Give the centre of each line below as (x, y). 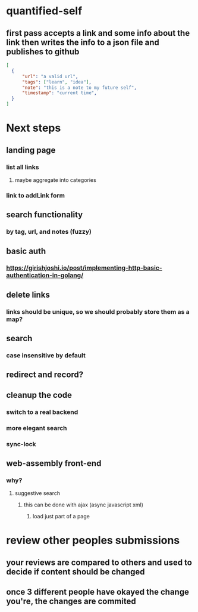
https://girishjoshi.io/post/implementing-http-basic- (84, 268)
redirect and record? (45, 375)
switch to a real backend (42, 412)
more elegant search (37, 428)
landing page (31, 150)
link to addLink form (36, 195)
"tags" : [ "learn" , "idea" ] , (57, 82)
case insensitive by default (46, 356)
